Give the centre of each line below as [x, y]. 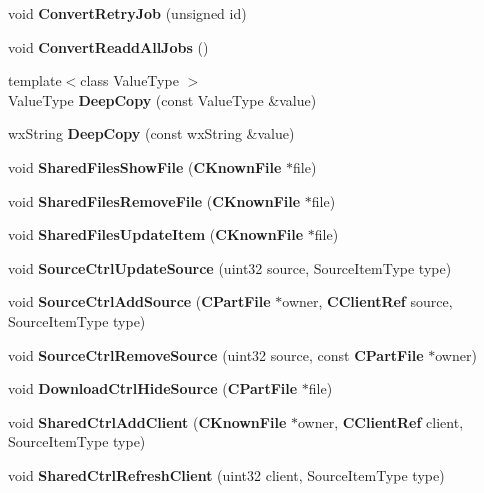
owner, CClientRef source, [367, 301]
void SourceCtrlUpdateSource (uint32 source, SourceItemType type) [230, 267]
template [35, 80]
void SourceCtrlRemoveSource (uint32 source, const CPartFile [216, 354]
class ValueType [129, 80]
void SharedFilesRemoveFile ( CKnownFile [154, 200]
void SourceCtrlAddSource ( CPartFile [139, 301]
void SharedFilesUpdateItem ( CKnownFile [156, 234]
